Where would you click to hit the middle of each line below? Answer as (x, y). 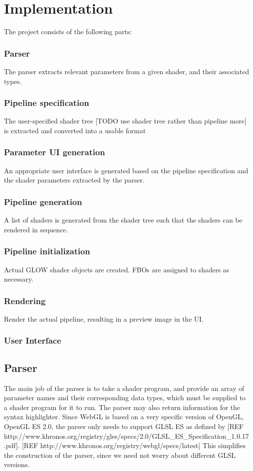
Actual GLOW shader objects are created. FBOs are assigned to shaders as (117, 269)
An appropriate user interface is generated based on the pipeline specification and (126, 170)
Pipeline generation (43, 201)
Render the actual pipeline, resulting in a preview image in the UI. (104, 318)
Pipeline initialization (47, 251)
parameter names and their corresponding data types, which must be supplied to (125, 398)
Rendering (25, 300)
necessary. (19, 279)
